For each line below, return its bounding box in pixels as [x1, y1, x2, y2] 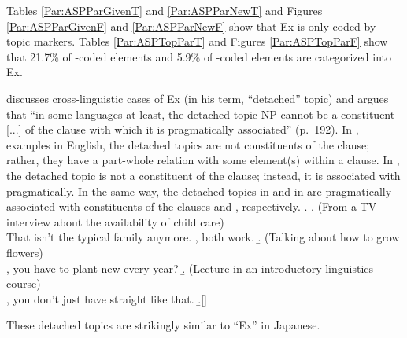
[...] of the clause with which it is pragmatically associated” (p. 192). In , [6, 121, 359, 138]
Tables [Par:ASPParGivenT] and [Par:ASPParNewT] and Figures [6, 2, 323, 18]
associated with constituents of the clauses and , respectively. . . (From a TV [6, 198, 377, 215]
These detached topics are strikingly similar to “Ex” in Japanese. [6, 317, 320, 333]
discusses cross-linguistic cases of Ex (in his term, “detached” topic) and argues [6, 90, 389, 106]
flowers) [6, 244, 43, 260]
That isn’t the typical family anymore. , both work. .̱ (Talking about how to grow [6, 229, 400, 245]
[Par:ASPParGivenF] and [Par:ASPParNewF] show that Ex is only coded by [6, 17, 376, 34]
